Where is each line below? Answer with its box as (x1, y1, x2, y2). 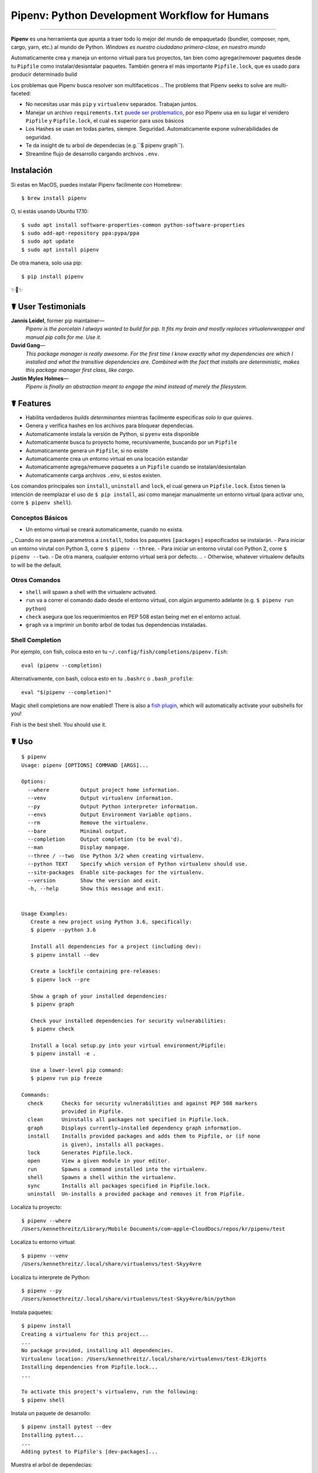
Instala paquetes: (11, 1309, 53, 1316)
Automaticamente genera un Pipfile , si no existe (25, 447, 148, 454)
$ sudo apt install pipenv (21, 246, 100, 253)
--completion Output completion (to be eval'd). (27, 836, 183, 843)
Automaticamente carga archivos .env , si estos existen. (25, 471, 162, 478)
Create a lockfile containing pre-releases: (30, 968, 161, 975)
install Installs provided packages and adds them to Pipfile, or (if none (27, 1133, 261, 1140)
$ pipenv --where (21, 1217, 71, 1224)
